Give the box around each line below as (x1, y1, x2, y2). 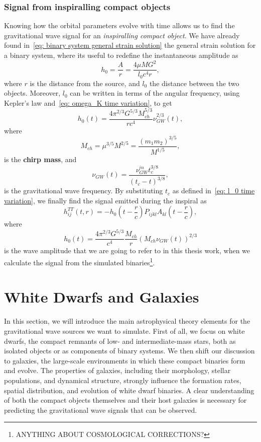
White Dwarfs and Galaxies (4, 286, 199, 307)
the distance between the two (149, 78, 239, 88)
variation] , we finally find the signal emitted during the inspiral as (4, 195, 207, 205)
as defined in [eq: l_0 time (172, 185, 255, 196)
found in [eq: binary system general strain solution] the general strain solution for (4, 40, 256, 50)
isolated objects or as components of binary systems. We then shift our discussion (4, 345, 255, 356)
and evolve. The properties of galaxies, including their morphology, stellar (4, 365, 231, 376)
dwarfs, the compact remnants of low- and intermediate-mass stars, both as (4, 335, 236, 346)
